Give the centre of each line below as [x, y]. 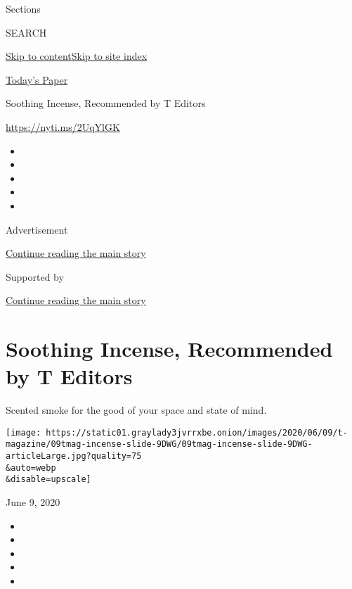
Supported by [35, 276]
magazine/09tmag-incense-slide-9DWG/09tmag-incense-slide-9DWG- [159, 444]
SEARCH [26, 32]
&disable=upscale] [48, 480]
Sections [23, 8]
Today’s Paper [37, 79]
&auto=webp [31, 468]
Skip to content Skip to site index [77, 56]
